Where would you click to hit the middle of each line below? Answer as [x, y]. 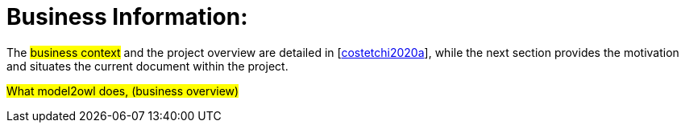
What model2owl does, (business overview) [123, 91]
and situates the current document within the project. [147, 66]
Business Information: [127, 17]
